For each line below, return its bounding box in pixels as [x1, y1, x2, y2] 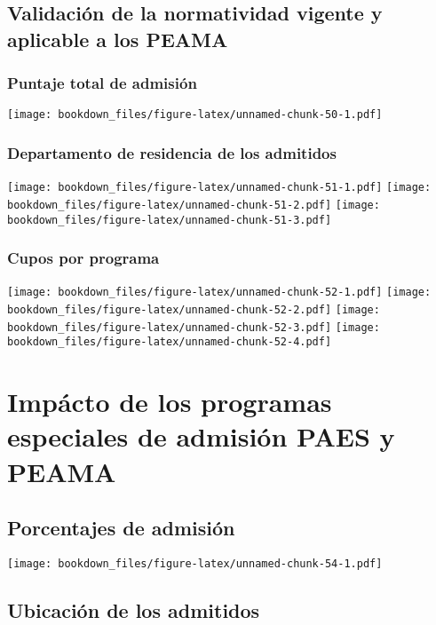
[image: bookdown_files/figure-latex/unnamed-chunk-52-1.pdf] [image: [7, 286, 432, 299]
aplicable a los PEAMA [7, 25, 228, 52]
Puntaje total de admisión [7, 72, 197, 94]
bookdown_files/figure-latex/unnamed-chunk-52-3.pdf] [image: [7, 320, 380, 334]
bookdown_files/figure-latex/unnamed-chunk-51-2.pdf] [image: [7, 198, 380, 211]
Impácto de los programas [7, 384, 332, 420]
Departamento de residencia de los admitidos [7, 141, 337, 163]
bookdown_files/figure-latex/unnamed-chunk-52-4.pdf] [7, 336, 332, 349]
